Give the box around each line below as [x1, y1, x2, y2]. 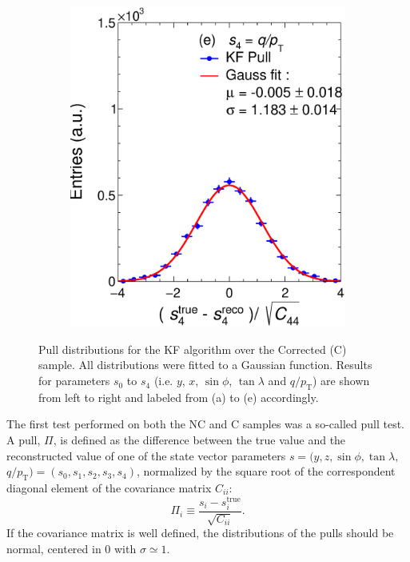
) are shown [312, 372, 370, 389]
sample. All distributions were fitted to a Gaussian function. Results [38, 356, 372, 373]
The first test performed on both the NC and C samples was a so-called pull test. [6, 415, 404, 432]
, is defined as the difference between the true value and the [53, 432, 346, 448]
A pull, [6, 432, 41, 448]
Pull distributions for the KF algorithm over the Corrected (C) [38, 340, 347, 357]
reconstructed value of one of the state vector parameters [6, 447, 286, 464]
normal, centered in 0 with [6, 540, 137, 556]
